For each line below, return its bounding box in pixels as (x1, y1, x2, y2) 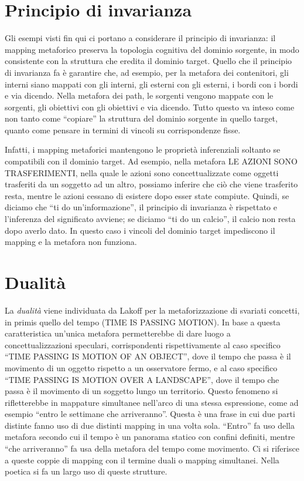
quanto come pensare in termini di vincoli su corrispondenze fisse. (5, 123, 241, 136)
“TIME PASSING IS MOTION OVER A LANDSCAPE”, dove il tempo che (5, 373, 279, 385)
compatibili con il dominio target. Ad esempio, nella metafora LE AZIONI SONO (5, 155, 298, 167)
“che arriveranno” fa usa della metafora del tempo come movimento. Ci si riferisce (5, 442, 299, 455)
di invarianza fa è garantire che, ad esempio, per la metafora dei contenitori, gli (5, 66, 289, 78)
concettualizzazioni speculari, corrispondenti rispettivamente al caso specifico (5, 338, 281, 351)
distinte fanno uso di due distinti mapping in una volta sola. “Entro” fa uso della (5, 419, 295, 431)
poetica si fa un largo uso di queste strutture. (5, 465, 168, 477)
